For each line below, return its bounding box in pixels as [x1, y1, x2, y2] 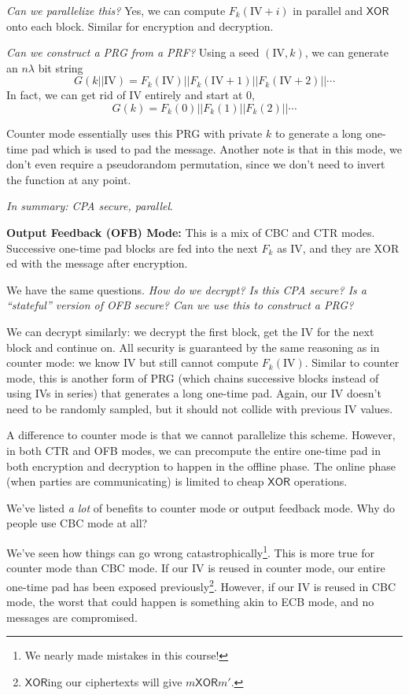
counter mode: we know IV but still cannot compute [6, 354, 259, 371]
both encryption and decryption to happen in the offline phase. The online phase [6, 457, 396, 474]
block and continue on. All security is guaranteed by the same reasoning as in [6, 338, 380, 355]
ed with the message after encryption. [6, 255, 188, 272]
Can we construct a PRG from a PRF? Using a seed [6, 44, 260, 61]
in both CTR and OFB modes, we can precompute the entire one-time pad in [6, 442, 381, 459]
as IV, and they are [277, 239, 370, 256]
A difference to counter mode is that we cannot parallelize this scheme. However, [6, 427, 396, 443]
